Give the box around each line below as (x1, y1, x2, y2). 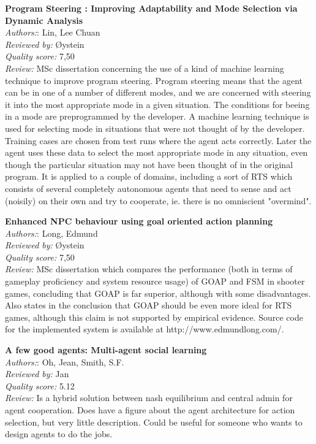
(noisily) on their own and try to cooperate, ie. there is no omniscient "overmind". (5, 194, 312, 207)
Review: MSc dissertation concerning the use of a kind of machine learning (5, 61, 284, 74)
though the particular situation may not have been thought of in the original (5, 158, 293, 170)
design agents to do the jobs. (5, 427, 113, 440)
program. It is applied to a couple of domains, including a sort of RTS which (5, 170, 293, 183)
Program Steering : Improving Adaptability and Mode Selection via (5, 2, 298, 14)
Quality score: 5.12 (5, 379, 75, 392)
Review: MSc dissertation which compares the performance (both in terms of (5, 262, 293, 275)
